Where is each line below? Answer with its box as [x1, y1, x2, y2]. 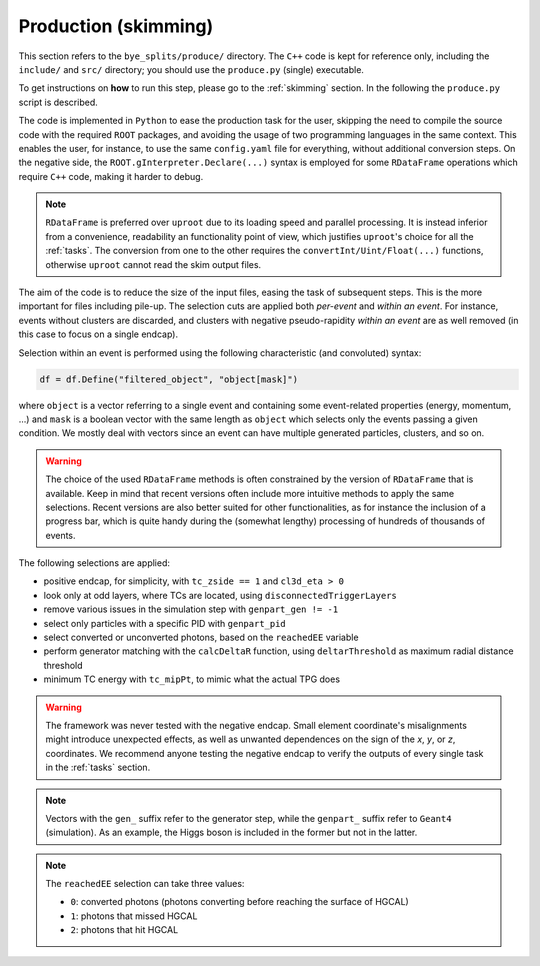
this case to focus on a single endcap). [18, 328, 179, 340]
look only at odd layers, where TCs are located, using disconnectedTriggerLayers [43, 589, 397, 601]
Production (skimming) [18, 15, 214, 37]
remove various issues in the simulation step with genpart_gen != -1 [43, 603, 339, 615]
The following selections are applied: [18, 557, 170, 569]
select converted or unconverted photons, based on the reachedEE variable [43, 631, 359, 644]
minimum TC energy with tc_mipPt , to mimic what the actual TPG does [43, 673, 340, 685]
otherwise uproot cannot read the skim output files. [45, 258, 262, 270]
